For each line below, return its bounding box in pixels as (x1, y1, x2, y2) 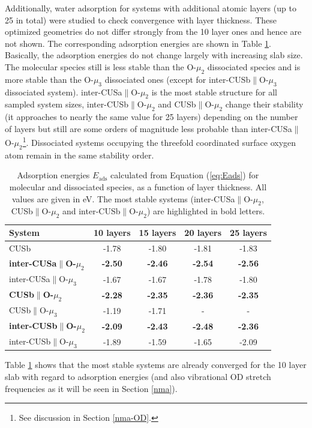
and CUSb (158, 98, 196, 110)
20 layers (184, 226, 222, 239)
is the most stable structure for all (151, 85, 277, 98)
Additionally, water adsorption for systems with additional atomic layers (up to (5, 2, 296, 14)
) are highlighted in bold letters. (146, 205, 265, 217)
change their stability (225, 98, 304, 110)
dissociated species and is (207, 60, 301, 73)
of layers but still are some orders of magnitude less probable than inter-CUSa (5, 122, 292, 134)
